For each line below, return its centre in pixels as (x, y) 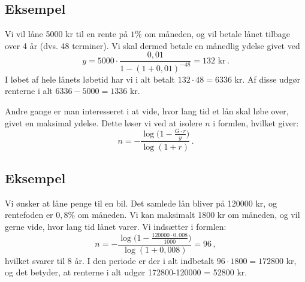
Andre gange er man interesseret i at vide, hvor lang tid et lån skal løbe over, (147, 110)
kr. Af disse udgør (268, 79)
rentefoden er (29, 215)
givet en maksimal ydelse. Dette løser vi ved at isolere (104, 122)
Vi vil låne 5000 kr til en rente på (67, 34)
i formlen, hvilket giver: (256, 122)
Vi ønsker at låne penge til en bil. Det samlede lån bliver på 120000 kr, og (141, 203)
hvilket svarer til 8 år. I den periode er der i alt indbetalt (110, 260)
